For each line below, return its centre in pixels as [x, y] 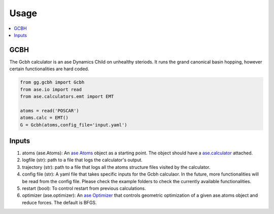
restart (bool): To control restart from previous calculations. [84, 188]
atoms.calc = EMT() [44, 118]
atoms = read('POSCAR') [50, 111]
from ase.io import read [51, 89]
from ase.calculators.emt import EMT [67, 96]
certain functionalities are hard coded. [49, 69]
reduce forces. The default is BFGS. [59, 202]
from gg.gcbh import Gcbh [52, 82]
